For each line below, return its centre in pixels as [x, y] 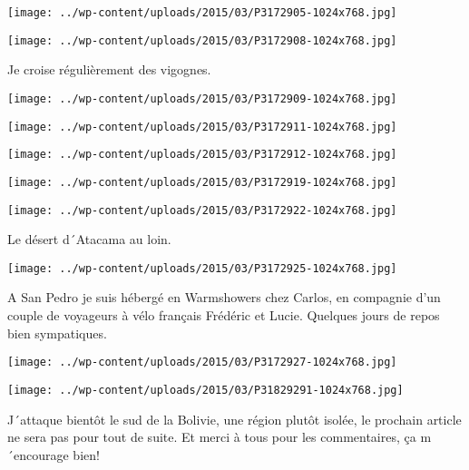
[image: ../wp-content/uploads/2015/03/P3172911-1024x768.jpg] [202, 127]
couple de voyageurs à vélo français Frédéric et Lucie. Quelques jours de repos [224, 315]
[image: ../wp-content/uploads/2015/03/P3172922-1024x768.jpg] [202, 210]
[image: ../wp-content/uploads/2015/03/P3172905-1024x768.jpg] [202, 13]
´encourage [38, 454]
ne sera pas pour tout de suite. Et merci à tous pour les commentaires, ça [212, 437]
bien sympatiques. [57, 333]
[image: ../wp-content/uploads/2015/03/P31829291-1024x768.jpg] [205, 390]
